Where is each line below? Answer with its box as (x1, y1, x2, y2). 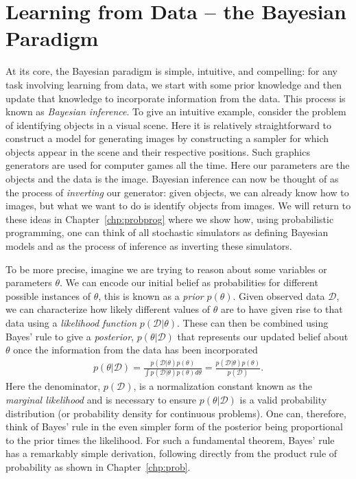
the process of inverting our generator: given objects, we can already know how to (5, 185, 349, 199)
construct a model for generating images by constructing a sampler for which (5, 131, 329, 145)
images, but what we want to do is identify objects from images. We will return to (5, 198, 351, 213)
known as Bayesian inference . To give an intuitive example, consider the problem (5, 104, 346, 119)
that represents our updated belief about (177, 329, 348, 343)
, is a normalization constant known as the (133, 379, 312, 393)
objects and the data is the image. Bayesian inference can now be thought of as (5, 172, 339, 186)
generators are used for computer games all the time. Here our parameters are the (5, 158, 350, 172)
